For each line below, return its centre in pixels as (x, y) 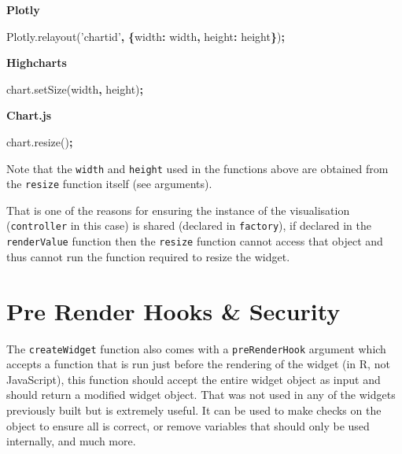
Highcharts (37, 63)
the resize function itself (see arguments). (109, 184)
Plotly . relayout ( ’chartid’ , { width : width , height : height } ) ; (146, 36)
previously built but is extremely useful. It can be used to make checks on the (194, 410)
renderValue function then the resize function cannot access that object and (195, 241)
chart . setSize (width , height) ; (75, 89)
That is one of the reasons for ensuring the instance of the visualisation (178, 210)
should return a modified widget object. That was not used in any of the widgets (201, 395)
